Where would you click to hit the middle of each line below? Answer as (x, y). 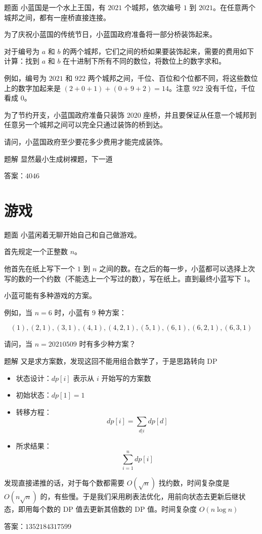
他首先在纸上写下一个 (39, 269)
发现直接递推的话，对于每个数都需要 (64, 483)
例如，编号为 (25, 78)
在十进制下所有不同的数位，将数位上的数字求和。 (144, 61)
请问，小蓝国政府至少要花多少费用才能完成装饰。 (85, 141)
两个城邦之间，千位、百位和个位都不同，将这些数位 (173, 78)
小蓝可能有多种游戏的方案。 (50, 295)
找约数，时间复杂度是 (194, 483)
